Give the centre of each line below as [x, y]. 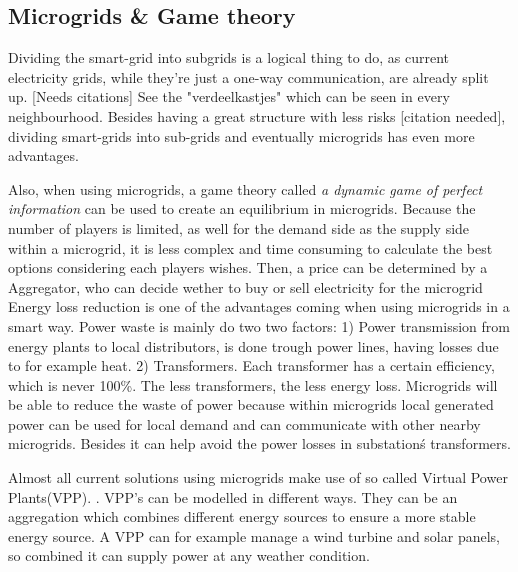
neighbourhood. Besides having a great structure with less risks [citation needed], [257, 115]
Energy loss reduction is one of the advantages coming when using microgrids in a [259, 306]
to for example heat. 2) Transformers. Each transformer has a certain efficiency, [251, 365]
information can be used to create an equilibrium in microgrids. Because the [242, 208]
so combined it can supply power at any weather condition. [189, 555]
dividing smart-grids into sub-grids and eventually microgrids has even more [241, 135]
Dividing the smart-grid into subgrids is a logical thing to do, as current [229, 57]
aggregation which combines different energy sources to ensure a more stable [242, 516]
